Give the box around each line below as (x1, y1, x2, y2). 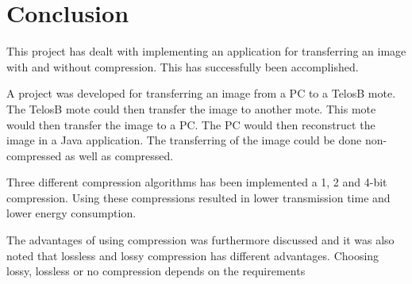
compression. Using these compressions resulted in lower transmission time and (6, 189, 391, 205)
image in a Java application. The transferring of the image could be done (6, 132, 362, 148)
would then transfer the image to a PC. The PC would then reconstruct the (6, 116, 375, 132)
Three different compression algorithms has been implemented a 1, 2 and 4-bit (6, 174, 387, 190)
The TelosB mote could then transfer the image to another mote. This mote (6, 100, 376, 117)
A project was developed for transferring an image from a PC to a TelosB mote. (6, 85, 396, 102)
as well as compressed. (65, 147, 174, 163)
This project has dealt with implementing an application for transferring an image (6, 43, 406, 59)
